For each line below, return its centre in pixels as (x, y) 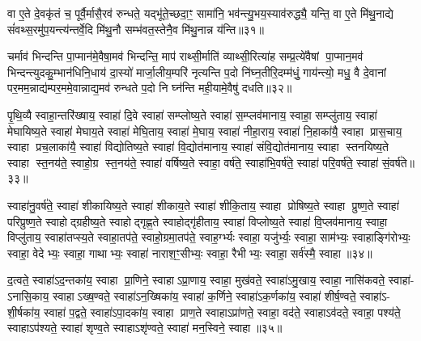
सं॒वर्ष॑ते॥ (398, 162)
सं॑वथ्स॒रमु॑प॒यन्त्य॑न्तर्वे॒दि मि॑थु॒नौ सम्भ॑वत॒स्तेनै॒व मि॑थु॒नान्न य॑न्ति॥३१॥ (136, 29)
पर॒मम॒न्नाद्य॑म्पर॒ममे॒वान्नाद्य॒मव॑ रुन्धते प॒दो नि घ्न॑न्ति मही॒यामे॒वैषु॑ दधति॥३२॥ (150, 88)
